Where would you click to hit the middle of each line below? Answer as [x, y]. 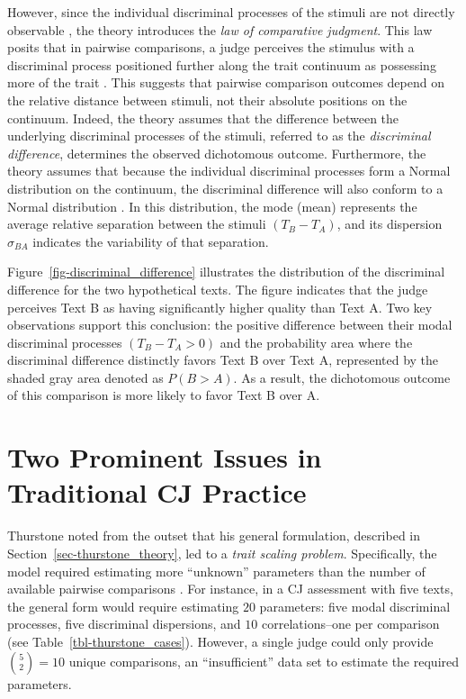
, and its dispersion [390, 224]
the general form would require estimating [123, 606]
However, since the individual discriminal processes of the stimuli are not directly [231, 12]
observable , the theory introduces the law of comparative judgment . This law [220, 29]
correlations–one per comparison [350, 624]
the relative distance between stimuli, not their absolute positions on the [207, 100]
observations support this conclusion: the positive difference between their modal [230, 325]
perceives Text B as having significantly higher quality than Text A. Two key [220, 307]
